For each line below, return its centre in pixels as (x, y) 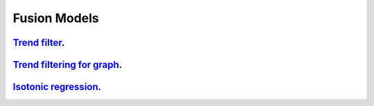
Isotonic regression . (57, 87)
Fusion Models (56, 18)
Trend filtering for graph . (68, 65)
